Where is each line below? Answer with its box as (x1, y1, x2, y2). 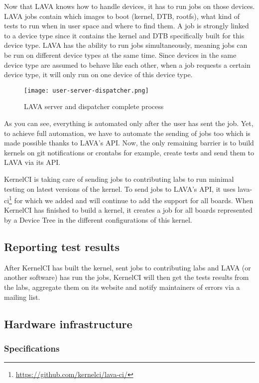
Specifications (4, 342, 60, 354)
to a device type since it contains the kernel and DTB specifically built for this (4, 30, 245, 40)
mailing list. (4, 291, 40, 302)
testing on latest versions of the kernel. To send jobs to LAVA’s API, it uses (4, 183, 236, 194)
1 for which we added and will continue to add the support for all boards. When (9, 194, 254, 205)
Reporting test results (4, 239, 120, 254)
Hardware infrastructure (4, 316, 132, 331)
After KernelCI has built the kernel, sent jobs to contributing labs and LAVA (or (4, 262, 251, 272)
